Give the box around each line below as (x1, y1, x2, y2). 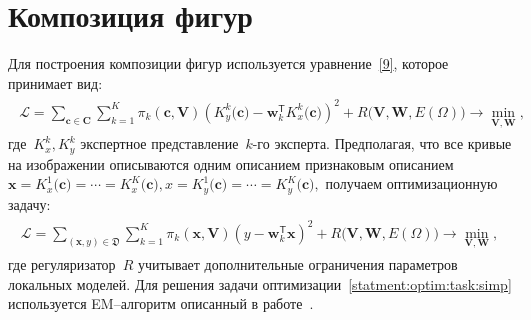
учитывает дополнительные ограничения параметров (137, 253, 458, 274)
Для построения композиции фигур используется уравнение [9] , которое (8, 53, 449, 74)
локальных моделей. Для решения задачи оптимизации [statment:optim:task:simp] (8, 273, 512, 294)
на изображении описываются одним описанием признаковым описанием (8, 153, 454, 174)
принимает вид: (8, 72, 103, 93)
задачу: (8, 193, 51, 214)
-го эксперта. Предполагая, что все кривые (252, 133, 512, 154)
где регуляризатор (8, 253, 116, 274)
